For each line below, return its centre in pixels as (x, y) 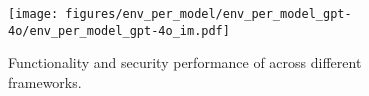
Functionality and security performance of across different (185, 62)
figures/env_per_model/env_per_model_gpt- (208, 14)
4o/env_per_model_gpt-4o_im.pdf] (119, 30)
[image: (33, 14)
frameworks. (45, 81)
